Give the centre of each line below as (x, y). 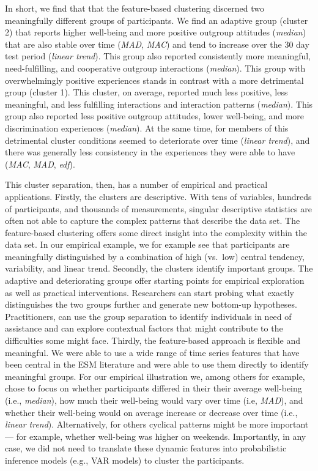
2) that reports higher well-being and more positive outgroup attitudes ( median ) (156, 32)
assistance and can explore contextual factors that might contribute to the (144, 328)
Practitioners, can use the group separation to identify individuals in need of (148, 316)
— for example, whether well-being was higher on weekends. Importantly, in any (156, 436)
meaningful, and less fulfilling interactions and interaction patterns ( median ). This (159, 104)
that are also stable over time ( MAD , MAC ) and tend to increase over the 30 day (157, 44)
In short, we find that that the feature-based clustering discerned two (135, 8)
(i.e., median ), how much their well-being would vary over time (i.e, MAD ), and (154, 400)
